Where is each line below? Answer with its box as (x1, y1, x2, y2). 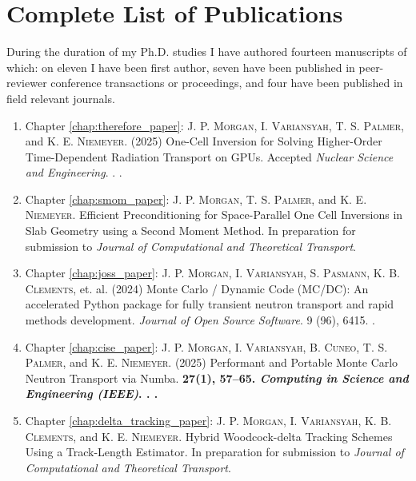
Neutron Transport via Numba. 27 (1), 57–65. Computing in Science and (25, 369, 409, 386)
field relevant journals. (6, 89, 115, 106)
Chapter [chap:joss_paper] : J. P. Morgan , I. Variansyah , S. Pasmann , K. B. (25, 264, 401, 281)
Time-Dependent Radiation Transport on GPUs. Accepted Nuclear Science (25, 148, 394, 165)
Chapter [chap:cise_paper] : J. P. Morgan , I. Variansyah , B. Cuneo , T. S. (25, 338, 388, 355)
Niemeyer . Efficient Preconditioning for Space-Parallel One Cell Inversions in (25, 206, 403, 223)
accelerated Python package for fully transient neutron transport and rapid (25, 296, 394, 312)
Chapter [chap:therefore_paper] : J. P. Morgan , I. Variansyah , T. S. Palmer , (25, 117, 404, 133)
